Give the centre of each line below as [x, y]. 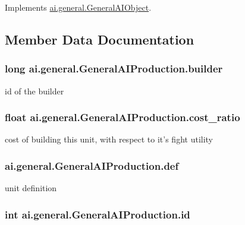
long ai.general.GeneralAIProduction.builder [114, 69]
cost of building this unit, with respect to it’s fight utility [109, 139]
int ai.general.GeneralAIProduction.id [98, 214]
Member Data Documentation [100, 39]
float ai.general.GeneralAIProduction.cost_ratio [122, 117]
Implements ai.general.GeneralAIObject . [78, 7]
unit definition [31, 188]
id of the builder [34, 91]
